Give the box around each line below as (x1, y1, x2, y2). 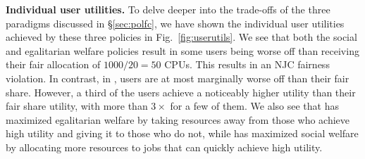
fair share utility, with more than (6, 98, 148, 113)
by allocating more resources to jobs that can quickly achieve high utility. (6, 139, 323, 154)
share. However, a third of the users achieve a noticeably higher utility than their (6, 84, 356, 99)
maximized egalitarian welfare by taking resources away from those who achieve (6, 112, 350, 127)
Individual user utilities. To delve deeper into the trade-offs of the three (6, 2, 330, 16)
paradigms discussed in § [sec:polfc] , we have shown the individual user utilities (6, 15, 345, 30)
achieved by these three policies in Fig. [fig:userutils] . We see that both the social (6, 30, 357, 44)
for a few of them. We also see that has (170, 98, 339, 113)
